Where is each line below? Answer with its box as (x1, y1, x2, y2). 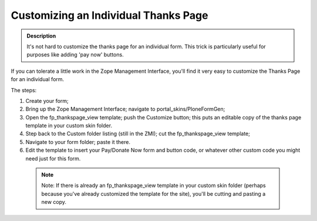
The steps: (11, 86, 37, 93)
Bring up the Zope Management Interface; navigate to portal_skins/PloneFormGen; (25, 106, 225, 113)
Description (26, 32, 56, 39)
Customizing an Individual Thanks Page (11, 9, 208, 22)
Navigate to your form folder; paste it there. (25, 138, 130, 145)
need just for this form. (25, 155, 81, 162)
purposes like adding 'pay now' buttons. (26, 51, 124, 58)
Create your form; (25, 97, 69, 104)
